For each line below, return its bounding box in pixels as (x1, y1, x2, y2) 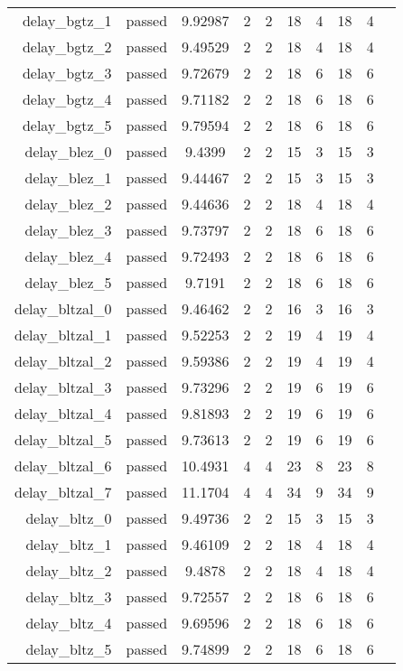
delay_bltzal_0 (14, 298, 112, 319)
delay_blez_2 (24, 193, 112, 214)
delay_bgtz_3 (22, 62, 112, 83)
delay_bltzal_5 (14, 429, 112, 450)
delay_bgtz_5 (22, 115, 112, 135)
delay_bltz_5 (25, 638, 112, 659)
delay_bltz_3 (25, 586, 112, 607)
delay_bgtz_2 (22, 36, 112, 57)
